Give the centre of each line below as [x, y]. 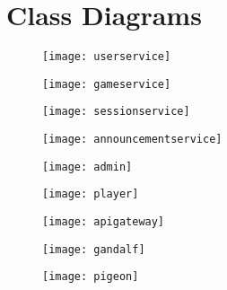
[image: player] [91, 194]
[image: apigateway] [104, 222]
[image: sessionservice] [116, 112]
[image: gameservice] [107, 84]
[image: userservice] [107, 57]
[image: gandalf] [94, 249]
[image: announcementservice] [132, 140]
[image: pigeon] [91, 277]
